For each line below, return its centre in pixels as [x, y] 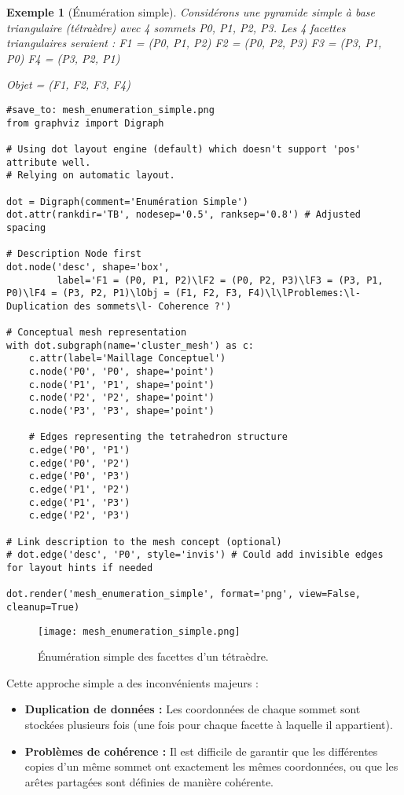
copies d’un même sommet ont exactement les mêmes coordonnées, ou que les [211, 766]
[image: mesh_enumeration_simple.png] [139, 631]
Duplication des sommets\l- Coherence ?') [119, 306]
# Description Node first [74, 254]
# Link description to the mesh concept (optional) [144, 542]
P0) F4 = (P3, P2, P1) [63, 58]
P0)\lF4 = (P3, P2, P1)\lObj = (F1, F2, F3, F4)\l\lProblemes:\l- [184, 293]
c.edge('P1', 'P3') [79, 502]
